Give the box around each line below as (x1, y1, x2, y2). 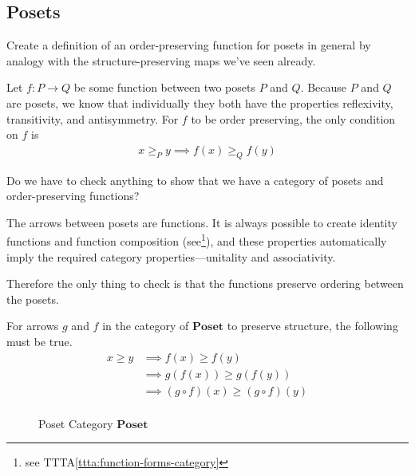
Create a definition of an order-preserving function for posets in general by (6, 37, 371, 53)
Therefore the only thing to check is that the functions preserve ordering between (6, 275, 404, 292)
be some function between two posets (73, 79, 255, 96)
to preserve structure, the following (227, 317, 398, 334)
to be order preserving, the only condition (191, 110, 396, 127)
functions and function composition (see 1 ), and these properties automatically (6, 230, 387, 250)
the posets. (6, 290, 59, 307)
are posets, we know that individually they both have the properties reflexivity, (6, 94, 393, 111)
